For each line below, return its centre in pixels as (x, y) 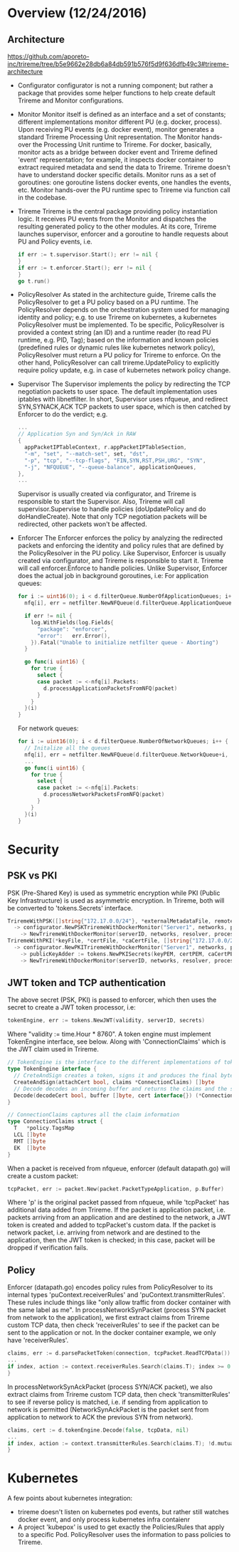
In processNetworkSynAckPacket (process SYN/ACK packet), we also (110, 1387)
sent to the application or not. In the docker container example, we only (112, 1333)
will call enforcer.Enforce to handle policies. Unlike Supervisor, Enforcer (122, 568)
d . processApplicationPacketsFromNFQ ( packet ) (111, 688)
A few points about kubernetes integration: (70, 1498)
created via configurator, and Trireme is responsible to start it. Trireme (121, 561)
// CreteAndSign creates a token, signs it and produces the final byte (124, 1076)
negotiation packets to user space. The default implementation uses (117, 392)
